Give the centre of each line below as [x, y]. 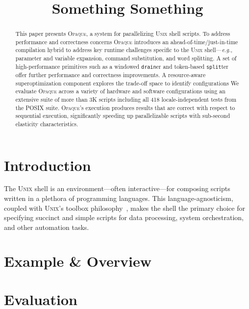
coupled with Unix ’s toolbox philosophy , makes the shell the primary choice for [124, 208]
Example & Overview [78, 261]
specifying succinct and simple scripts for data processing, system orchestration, [124, 217]
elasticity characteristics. [47, 124]
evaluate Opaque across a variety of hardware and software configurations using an [120, 91]
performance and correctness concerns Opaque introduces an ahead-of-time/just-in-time [127, 42]
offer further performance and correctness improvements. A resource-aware [111, 74]
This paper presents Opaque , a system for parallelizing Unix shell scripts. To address [123, 34]
